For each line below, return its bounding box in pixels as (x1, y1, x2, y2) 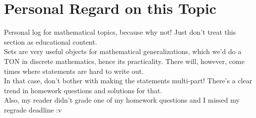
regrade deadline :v (4, 104, 62, 115)
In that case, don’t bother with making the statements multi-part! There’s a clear (4, 75, 253, 86)
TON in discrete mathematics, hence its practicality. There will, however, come (4, 56, 245, 66)
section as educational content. (4, 36, 97, 47)
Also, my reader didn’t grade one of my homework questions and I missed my (4, 95, 240, 105)
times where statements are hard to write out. (4, 65, 144, 76)
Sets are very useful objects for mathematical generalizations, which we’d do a (4, 46, 242, 57)
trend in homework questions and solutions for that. (4, 85, 162, 95)
